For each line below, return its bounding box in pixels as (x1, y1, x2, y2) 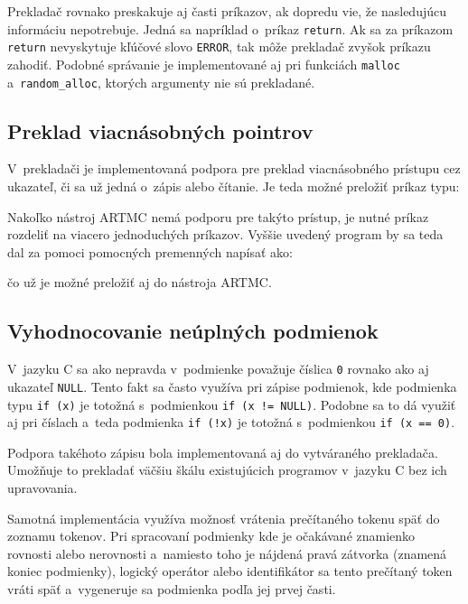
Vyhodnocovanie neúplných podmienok (7, 317, 379, 345)
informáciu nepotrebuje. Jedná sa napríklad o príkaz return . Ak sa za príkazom (7, 19, 454, 38)
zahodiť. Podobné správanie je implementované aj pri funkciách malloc (7, 54, 400, 73)
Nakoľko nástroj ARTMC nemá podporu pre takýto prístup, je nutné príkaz (7, 207, 429, 226)
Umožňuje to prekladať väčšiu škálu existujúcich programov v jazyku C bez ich (7, 460, 447, 479)
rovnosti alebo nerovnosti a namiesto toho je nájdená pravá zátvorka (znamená (7, 544, 447, 562)
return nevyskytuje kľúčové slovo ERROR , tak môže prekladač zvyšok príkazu (7, 37, 431, 56)
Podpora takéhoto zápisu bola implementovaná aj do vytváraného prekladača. (7, 442, 438, 461)
